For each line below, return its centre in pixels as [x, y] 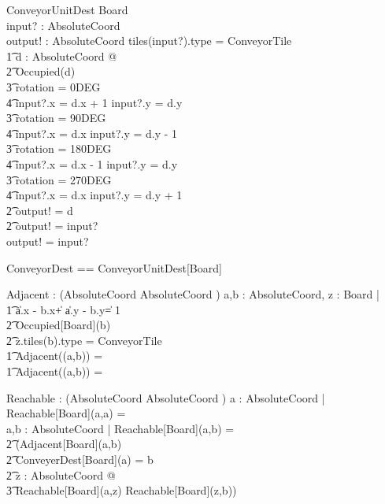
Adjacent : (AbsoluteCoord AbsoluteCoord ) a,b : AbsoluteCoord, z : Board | [193, 294]
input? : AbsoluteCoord [63, 25]
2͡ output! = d [40, 210]
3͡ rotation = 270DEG [59, 179]
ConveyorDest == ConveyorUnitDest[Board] [114, 267]
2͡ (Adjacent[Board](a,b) [64, 444]
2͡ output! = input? [52, 226]
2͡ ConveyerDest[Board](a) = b [80, 460]
